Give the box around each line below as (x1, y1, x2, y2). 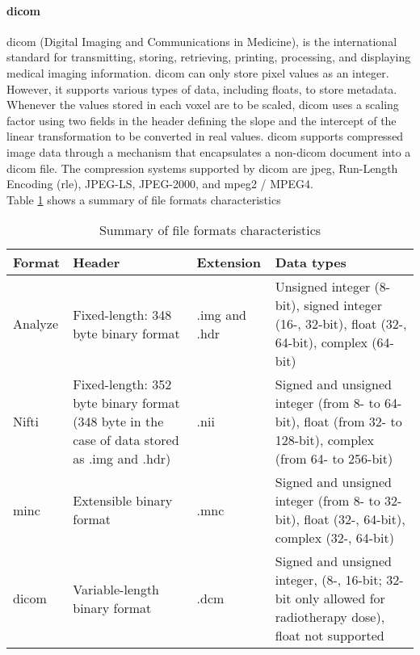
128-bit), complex (275, 430, 375, 450)
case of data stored (73, 430, 179, 450)
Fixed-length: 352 (73, 375, 172, 394)
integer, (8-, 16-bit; (275, 570, 382, 590)
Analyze (13, 314, 59, 334)
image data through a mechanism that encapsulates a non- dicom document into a (6, 143, 411, 160)
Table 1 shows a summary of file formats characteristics (6, 191, 281, 208)
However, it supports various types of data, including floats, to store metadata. (6, 80, 397, 97)
